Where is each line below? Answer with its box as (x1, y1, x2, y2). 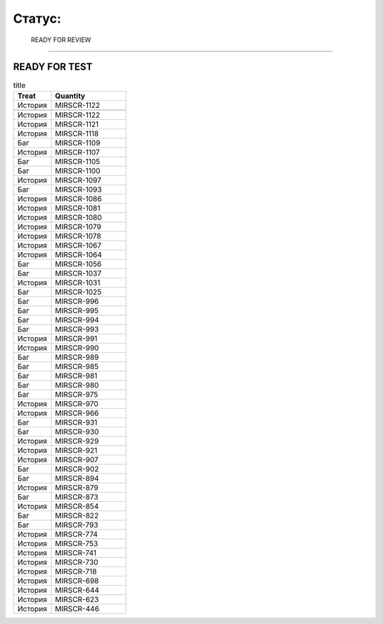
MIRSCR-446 (55, 603, 99, 613)
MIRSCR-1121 (55, 119, 99, 129)
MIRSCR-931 (55, 417, 98, 427)
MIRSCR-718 (55, 566, 97, 576)
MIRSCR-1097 (55, 175, 102, 185)
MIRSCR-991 (55, 334, 98, 344)
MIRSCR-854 (55, 501, 99, 511)
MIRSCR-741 (55, 547, 97, 557)
